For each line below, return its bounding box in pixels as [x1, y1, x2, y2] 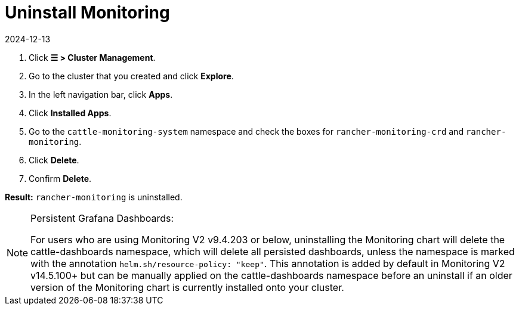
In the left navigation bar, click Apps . [29, 89, 173, 100]
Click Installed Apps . [29, 107, 112, 118]
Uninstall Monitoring [5, 2, 170, 23]
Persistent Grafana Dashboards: [30, 212, 174, 224]
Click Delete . [29, 154, 79, 165]
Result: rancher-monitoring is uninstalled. [5, 191, 183, 202]
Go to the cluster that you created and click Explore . [29, 70, 234, 81]
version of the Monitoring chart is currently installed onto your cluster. [30, 281, 344, 293]
